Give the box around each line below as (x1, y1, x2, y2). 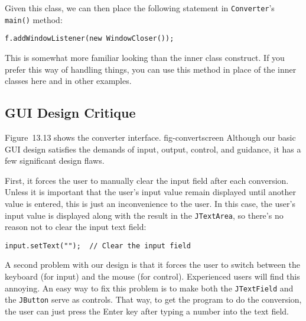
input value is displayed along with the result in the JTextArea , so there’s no (5, 209, 284, 221)
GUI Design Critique (5, 103, 136, 122)
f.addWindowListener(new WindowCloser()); (5, 34, 174, 43)
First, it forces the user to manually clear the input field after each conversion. (5, 174, 289, 186)
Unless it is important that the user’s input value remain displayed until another (5, 186, 296, 198)
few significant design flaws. (5, 154, 105, 167)
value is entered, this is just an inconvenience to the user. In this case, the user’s (5, 197, 295, 209)
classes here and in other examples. (5, 74, 132, 87)
